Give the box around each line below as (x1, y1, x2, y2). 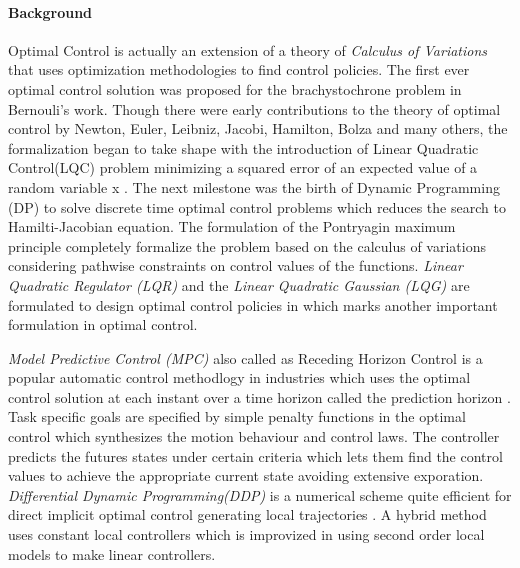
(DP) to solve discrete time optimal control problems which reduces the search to (8, 196, 506, 217)
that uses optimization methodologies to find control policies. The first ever (8, 59, 470, 80)
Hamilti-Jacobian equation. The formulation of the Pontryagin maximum (8, 216, 456, 237)
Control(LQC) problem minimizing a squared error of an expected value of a (8, 157, 478, 178)
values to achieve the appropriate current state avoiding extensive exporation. (8, 465, 484, 486)
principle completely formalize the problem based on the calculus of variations (8, 235, 486, 256)
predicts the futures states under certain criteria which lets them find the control (8, 445, 503, 466)
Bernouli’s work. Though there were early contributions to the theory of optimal (8, 98, 501, 119)
